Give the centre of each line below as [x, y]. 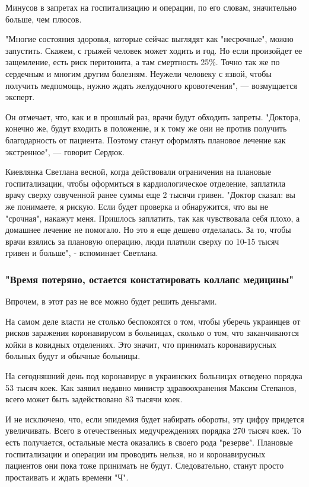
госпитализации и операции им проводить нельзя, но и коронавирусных [136, 454]
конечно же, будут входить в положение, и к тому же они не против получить [146, 128]
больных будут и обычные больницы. [73, 356]
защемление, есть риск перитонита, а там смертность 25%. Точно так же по [143, 62]
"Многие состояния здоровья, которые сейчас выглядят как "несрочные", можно [149, 39]
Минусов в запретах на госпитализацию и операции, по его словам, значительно [151, 7]
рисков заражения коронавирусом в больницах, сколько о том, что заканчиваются [152, 333]
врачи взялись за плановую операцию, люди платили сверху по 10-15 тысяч [142, 241]
